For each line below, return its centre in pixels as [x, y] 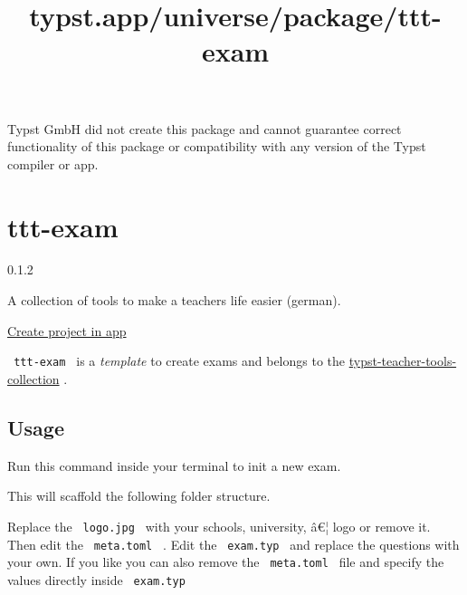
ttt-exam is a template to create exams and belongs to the [180, 361]
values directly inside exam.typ [96, 579]
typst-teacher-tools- [403, 361]
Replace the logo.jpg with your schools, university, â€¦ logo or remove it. [219, 526]
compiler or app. [53, 163]
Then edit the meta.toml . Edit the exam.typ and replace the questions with [233, 544]
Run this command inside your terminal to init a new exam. [174, 465]
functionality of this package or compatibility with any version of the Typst [217, 146]
